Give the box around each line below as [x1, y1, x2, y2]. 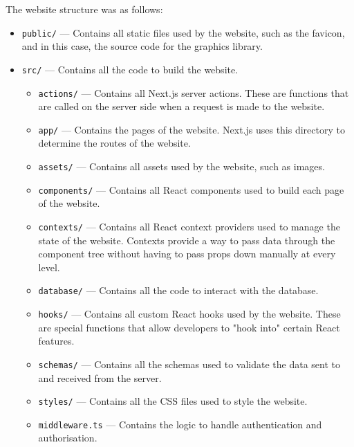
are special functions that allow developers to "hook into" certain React [38, 320, 340, 334]
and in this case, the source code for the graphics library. [21, 39, 263, 53]
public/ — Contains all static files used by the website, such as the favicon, [21, 25, 345, 39]
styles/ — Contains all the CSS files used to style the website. [38, 394, 308, 408]
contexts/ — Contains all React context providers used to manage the [38, 219, 340, 233]
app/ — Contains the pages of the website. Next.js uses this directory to [38, 122, 345, 136]
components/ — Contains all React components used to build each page [38, 182, 344, 197]
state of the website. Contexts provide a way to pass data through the [38, 232, 335, 247]
